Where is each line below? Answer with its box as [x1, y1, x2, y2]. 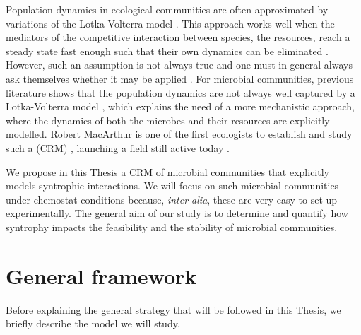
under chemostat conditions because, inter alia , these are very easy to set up [6, 192, 338, 206]
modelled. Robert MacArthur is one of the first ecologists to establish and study [6, 127, 353, 141]
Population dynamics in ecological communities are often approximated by [6, 2, 329, 16]
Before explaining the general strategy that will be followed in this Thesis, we [6, 302, 341, 317]
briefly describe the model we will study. [6, 316, 180, 331]
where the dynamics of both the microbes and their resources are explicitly [6, 112, 330, 127]
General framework [6, 261, 197, 290]
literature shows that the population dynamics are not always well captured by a [6, 85, 355, 100]
